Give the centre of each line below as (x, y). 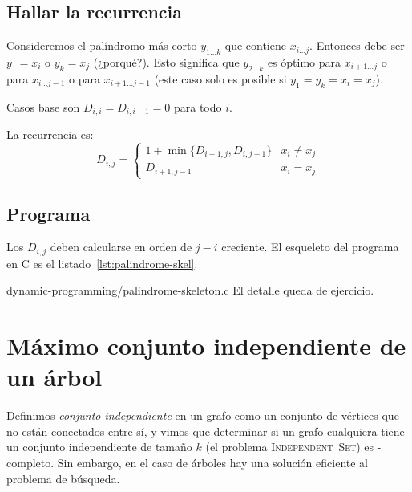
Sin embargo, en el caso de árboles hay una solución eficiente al (212, 463)
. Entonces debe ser (357, 45)
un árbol (55, 377)
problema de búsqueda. (63, 478)
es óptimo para (304, 62)
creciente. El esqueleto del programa (310, 247)
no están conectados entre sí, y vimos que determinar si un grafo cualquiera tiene (206, 431)
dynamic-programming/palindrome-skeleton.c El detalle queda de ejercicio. (190, 290)
